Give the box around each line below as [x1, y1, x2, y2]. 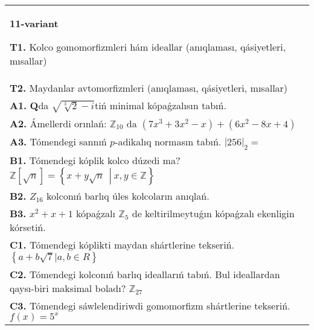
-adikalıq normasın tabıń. [115, 134, 222, 148]
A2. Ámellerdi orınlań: [10, 116, 107, 130]
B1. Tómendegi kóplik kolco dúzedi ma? [10, 153, 181, 168]
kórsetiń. [10, 220, 46, 235]
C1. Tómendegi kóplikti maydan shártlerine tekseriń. [10, 238, 234, 252]
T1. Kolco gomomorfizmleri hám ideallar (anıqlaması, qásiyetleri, [10, 40, 286, 54]
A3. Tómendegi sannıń [10, 134, 107, 148]
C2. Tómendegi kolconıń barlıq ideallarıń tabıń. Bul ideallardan [10, 267, 280, 282]
